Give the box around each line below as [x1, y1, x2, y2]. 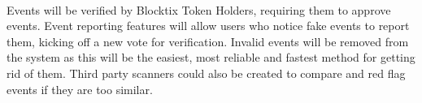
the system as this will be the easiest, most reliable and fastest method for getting [7, 49, 415, 66]
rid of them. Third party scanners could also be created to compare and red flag [7, 64, 406, 81]
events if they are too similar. [7, 80, 153, 97]
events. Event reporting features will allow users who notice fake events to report [7, 17, 410, 34]
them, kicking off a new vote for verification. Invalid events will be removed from [7, 32, 409, 49]
